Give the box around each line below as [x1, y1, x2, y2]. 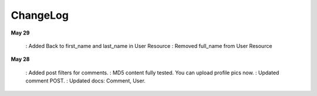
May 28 [11, 56, 30, 63]
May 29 [11, 29, 30, 36]
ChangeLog [11, 9, 69, 22]
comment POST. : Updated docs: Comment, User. [25, 77, 146, 84]
